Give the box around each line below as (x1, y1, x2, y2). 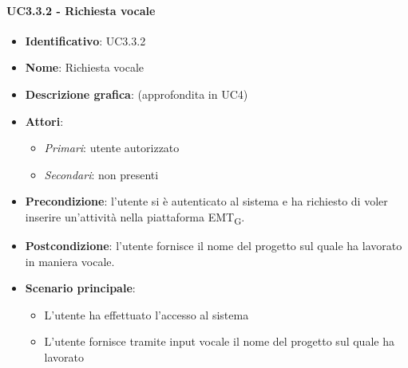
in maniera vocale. (25, 253, 115, 269)
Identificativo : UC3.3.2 (25, 32, 146, 49)
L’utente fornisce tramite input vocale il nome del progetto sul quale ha (44, 333, 394, 350)
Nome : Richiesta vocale (25, 59, 145, 76)
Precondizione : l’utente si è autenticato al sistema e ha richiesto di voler (25, 193, 388, 209)
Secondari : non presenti (44, 166, 159, 182)
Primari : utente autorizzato (44, 139, 180, 156)
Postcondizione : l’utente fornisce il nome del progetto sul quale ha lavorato (25, 237, 402, 254)
